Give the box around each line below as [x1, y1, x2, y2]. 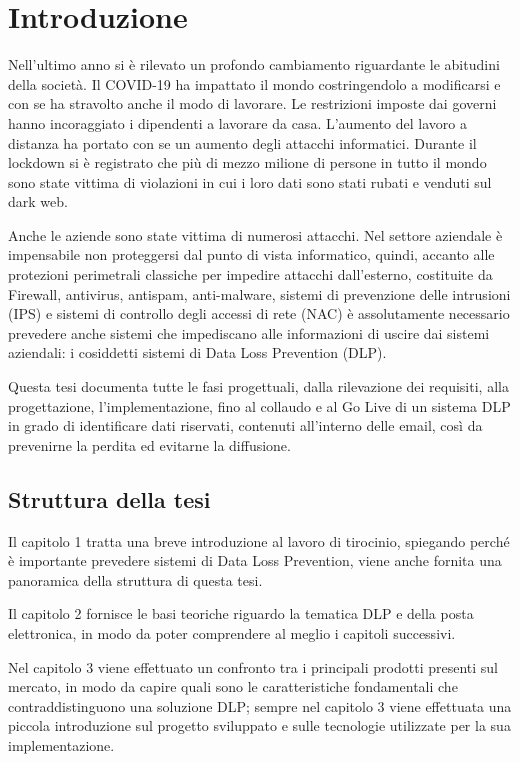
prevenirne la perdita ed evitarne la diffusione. [8, 434, 291, 455]
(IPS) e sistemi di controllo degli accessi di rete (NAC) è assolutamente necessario [8, 303, 510, 324]
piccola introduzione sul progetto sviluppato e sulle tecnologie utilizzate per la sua [8, 715, 511, 736]
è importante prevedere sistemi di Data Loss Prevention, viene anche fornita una [8, 550, 502, 571]
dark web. [8, 191, 68, 212]
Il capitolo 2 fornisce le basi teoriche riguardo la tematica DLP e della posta [8, 603, 474, 624]
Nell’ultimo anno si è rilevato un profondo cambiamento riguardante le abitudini [8, 54, 500, 75]
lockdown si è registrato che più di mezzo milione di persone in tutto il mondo [8, 152, 487, 173]
